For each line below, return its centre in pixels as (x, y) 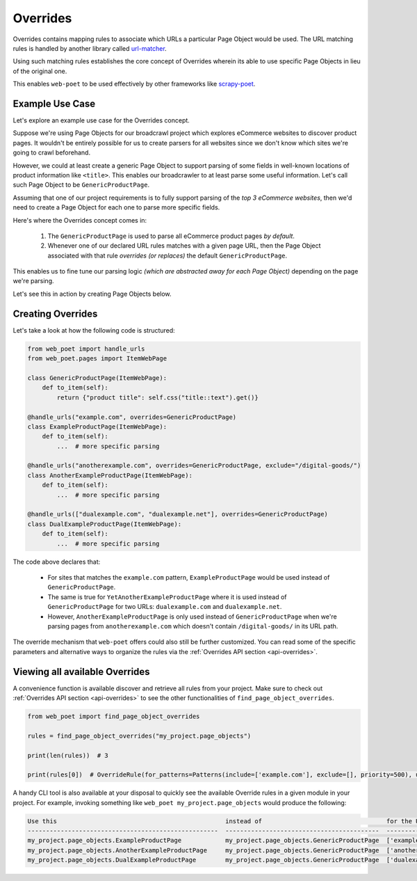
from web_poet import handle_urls (86, 349)
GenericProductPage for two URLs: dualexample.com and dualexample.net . (165, 607)
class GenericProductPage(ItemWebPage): (97, 378)
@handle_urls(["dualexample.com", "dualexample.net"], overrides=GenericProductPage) (178, 514)
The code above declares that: (57, 562)
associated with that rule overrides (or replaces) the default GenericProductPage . (167, 255)
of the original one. (40, 71)
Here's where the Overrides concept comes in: (80, 220)
